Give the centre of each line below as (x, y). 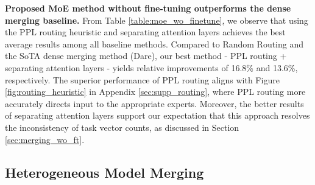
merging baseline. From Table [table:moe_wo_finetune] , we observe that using (157, 20)
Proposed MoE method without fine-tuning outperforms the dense (148, 8)
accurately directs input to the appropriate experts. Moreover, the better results (154, 103)
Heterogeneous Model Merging (104, 172)
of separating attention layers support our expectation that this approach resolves (157, 115)
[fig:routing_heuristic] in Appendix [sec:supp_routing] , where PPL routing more (155, 92)
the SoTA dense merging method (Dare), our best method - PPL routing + (146, 56)
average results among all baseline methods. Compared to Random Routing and (154, 44)
